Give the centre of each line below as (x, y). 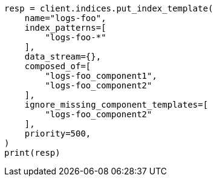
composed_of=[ (58, 66)
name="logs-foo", (65, 18)
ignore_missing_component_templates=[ (116, 105)
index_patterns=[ (65, 28)
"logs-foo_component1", (101, 76)
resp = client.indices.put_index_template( (109, 8)
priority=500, (58, 133)
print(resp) (32, 153)
